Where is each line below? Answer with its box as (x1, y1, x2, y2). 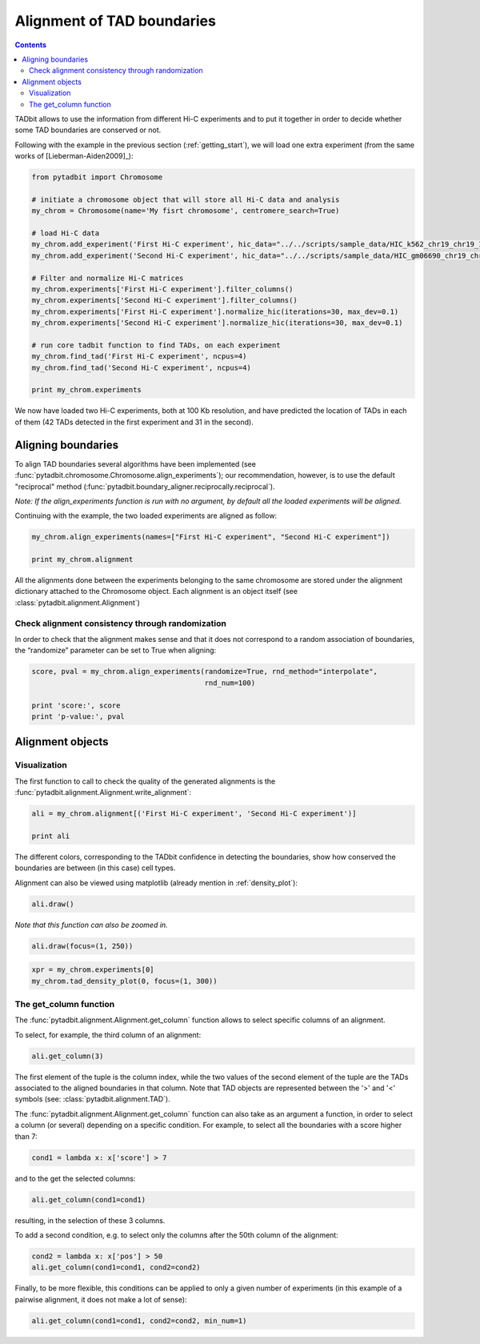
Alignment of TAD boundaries (14, 12, 216, 30)
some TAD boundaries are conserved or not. (14, 125, 162, 135)
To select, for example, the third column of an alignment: (14, 1029, 202, 1040)
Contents (14, 40, 47, 50)
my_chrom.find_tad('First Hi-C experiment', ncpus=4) (31, 352, 247, 361)
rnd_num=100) (204, 678, 256, 688)
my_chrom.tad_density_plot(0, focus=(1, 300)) (31, 977, 218, 985)
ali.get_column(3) (31, 1051, 104, 1061)
